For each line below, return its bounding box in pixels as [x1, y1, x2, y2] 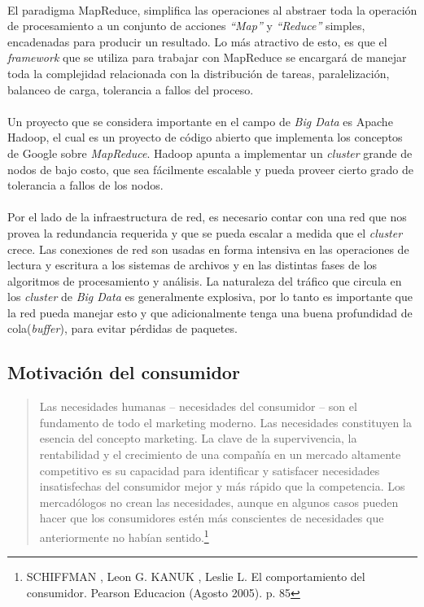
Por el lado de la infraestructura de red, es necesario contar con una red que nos [7, 208, 407, 225]
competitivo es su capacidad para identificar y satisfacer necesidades [39, 461, 380, 478]
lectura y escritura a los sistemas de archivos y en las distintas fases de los [7, 256, 378, 273]
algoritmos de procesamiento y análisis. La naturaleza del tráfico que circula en [7, 272, 402, 289]
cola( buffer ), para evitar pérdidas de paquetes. [7, 320, 238, 337]
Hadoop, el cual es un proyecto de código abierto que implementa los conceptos [7, 129, 403, 146]
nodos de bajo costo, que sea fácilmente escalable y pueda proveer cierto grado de [7, 160, 413, 177]
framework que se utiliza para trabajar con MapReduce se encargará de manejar [7, 49, 407, 66]
